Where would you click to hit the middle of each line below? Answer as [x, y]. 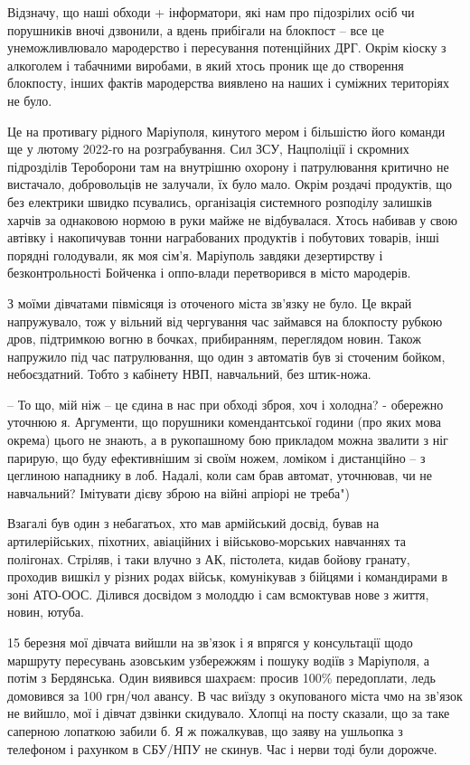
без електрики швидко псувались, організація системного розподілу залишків [220, 201]
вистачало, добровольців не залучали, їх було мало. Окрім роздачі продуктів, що [230, 184]
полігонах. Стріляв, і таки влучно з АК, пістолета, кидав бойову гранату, [209, 558]
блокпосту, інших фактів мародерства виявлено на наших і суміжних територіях [229, 83]
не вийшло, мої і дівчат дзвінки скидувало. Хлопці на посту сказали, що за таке [229, 713]
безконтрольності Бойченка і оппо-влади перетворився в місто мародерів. [209, 273]
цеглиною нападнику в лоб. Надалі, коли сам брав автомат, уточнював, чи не [220, 475]
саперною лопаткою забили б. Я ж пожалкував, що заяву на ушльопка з [205, 730]
